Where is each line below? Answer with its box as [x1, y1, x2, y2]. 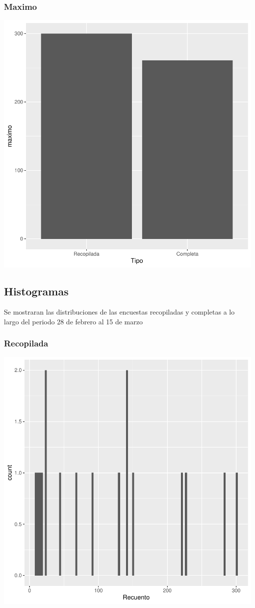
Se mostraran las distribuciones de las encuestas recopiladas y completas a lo [4, 307, 235, 317]
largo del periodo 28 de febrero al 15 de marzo [4, 316, 143, 326]
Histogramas [4, 284, 69, 299]
